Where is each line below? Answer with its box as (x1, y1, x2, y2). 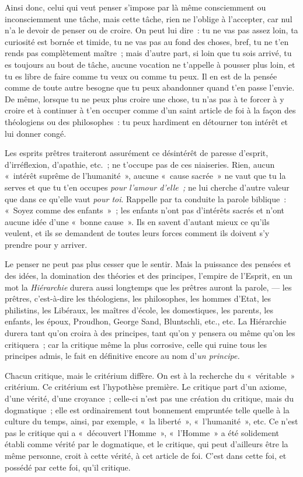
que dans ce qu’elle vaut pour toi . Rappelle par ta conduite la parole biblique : (5, 192, 287, 205)
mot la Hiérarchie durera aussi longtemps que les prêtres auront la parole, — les (5, 281, 292, 293)
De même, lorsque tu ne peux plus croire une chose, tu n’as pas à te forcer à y (5, 92, 284, 105)
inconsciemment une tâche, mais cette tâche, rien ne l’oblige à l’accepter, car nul (5, 12, 292, 25)
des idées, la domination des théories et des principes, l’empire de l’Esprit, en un (5, 269, 292, 282)
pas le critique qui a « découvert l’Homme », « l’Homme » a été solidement (5, 426, 279, 438)
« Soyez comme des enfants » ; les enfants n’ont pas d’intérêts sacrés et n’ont (5, 204, 284, 216)
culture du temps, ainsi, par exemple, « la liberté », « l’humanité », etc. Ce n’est (5, 415, 298, 427)
